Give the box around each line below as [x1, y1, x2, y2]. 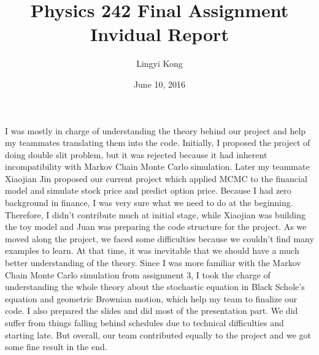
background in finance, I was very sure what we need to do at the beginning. [5, 196, 293, 209]
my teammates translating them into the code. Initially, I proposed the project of [5, 136, 310, 149]
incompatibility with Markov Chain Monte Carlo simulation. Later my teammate [5, 160, 310, 173]
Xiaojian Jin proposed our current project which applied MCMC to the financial [5, 172, 307, 185]
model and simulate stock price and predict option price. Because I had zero [5, 184, 291, 197]
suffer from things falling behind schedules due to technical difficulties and [5, 316, 284, 329]
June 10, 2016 [133, 77, 186, 90]
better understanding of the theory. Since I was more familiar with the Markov [5, 256, 301, 269]
